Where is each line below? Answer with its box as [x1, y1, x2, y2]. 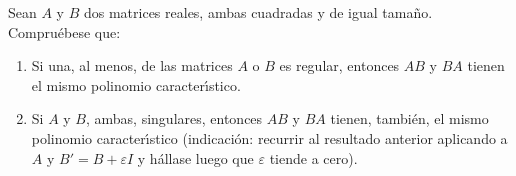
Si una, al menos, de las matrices [31, 55, 233, 76]
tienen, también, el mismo [330, 108, 489, 129]
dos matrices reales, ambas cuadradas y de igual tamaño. [83, 2, 433, 22]
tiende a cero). [269, 147, 358, 168]
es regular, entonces [279, 55, 400, 76]
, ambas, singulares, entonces [86, 108, 263, 129]
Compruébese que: [8, 21, 121, 42]
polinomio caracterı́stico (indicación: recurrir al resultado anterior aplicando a [31, 127, 508, 148]
